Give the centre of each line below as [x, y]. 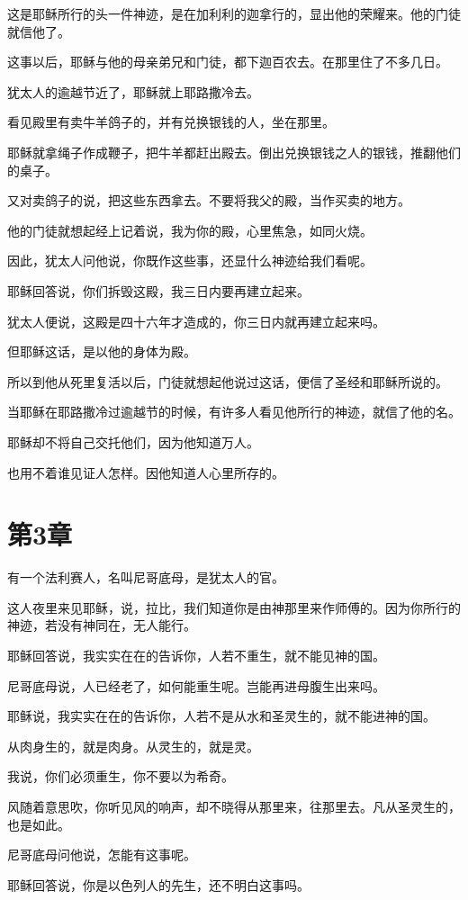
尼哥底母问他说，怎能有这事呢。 [102, 855]
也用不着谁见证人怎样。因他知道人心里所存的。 [146, 472]
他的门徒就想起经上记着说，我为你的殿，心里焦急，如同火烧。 [190, 230]
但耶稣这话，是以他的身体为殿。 [102, 351]
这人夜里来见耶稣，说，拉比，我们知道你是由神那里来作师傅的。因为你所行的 [234, 607]
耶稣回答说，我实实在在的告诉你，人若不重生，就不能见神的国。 [196, 655]
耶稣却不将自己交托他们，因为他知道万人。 [133, 441]
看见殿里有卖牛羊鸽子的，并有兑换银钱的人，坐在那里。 [171, 122]
